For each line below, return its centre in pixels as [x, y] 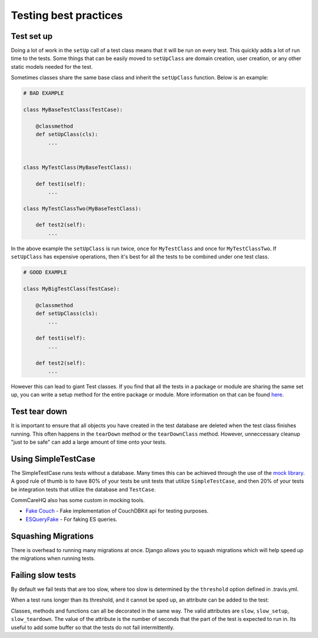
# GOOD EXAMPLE [45, 273]
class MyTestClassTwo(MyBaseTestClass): [82, 208]
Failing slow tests [44, 575]
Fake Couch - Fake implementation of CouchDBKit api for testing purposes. [117, 511]
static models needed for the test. [52, 67]
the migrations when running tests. [53, 559]
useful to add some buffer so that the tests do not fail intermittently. [93, 627]
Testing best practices [67, 15]
